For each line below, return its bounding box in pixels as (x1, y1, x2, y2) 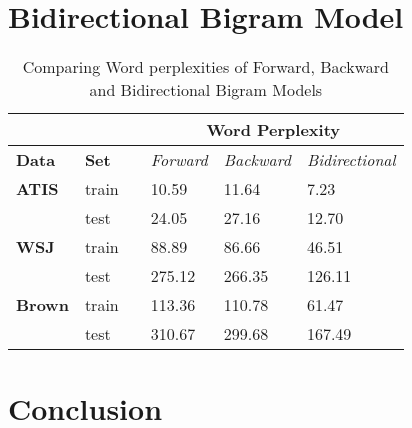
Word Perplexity (206, 118, 341, 142)
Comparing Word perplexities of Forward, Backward (22, 55, 389, 79)
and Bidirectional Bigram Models (89, 78, 323, 102)
